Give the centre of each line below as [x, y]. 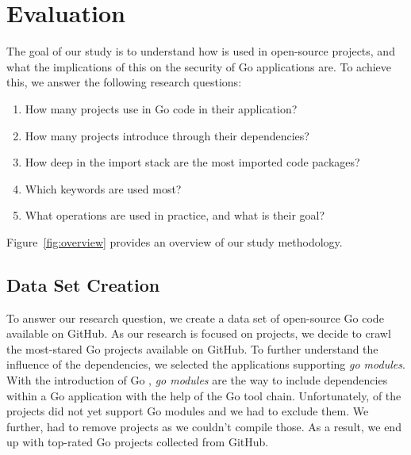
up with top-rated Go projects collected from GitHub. [138, 442]
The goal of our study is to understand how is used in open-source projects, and [201, 51]
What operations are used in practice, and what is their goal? [175, 215]
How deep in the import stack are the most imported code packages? [192, 162]
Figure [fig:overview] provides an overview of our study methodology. [175, 241]
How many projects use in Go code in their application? [161, 108]
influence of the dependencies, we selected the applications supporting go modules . [206, 364]
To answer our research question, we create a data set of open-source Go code [195, 317]
